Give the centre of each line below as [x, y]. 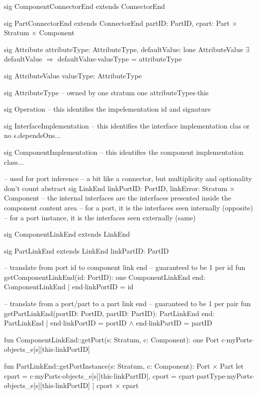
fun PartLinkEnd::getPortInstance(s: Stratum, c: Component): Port [107, 366]
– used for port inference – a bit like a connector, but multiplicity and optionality [128, 178]
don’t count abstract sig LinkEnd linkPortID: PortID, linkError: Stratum [116, 188]
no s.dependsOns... [33, 135]
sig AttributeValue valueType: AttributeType [73, 75]
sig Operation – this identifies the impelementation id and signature [107, 109]
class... [14, 162]
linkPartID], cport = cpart [154, 375]
